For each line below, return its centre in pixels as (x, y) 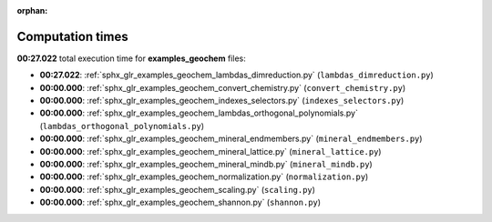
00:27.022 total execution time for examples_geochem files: (131, 58)
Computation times (72, 36)
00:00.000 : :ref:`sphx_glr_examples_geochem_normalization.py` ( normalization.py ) (204, 177)
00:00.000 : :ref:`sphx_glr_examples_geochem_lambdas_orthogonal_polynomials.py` (199, 113)
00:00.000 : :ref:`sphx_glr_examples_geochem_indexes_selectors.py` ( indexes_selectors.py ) (222, 101)
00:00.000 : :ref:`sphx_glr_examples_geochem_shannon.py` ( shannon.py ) (180, 202)
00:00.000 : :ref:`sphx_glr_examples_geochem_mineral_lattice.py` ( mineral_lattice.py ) (210, 151)
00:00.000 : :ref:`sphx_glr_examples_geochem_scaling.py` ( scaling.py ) (178, 189)
